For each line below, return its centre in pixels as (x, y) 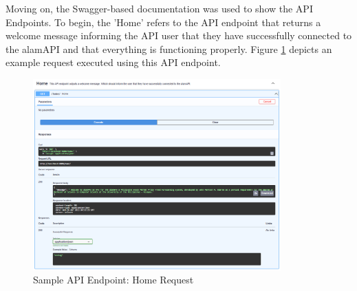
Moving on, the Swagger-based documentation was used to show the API (159, 8)
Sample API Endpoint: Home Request (113, 280)
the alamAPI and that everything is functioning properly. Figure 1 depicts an (169, 48)
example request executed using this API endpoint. (113, 62)
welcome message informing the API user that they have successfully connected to (179, 35)
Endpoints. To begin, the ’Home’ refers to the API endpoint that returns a (163, 22)
